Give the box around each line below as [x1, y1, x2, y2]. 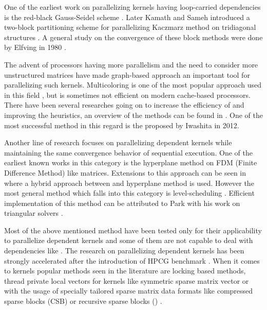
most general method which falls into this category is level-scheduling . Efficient [4, 187, 255, 198]
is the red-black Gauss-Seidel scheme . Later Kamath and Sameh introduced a [4, 11, 250, 22]
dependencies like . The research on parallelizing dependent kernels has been [4, 245, 244, 256]
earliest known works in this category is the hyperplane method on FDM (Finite [4, 157, 257, 168]
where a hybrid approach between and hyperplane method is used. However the [4, 177, 254, 188]
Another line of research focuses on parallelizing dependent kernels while [4, 137, 232, 148]
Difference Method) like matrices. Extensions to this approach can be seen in [4, 167, 246, 178]
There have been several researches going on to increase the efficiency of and [4, 99, 244, 110]
